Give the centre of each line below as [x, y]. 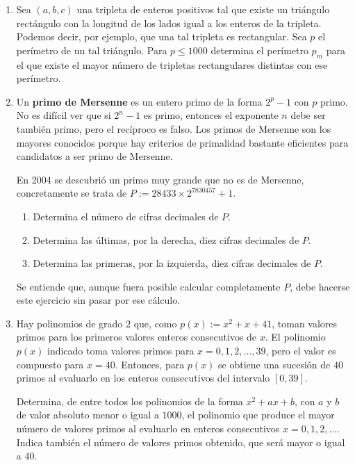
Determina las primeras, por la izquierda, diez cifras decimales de [172, 263]
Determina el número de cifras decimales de [126, 216]
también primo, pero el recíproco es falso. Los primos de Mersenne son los [174, 128]
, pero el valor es [301, 351]
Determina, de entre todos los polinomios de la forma [130, 401]
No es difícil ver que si [64, 115]
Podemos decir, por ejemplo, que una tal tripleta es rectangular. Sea [162, 36]
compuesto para [50, 364]
